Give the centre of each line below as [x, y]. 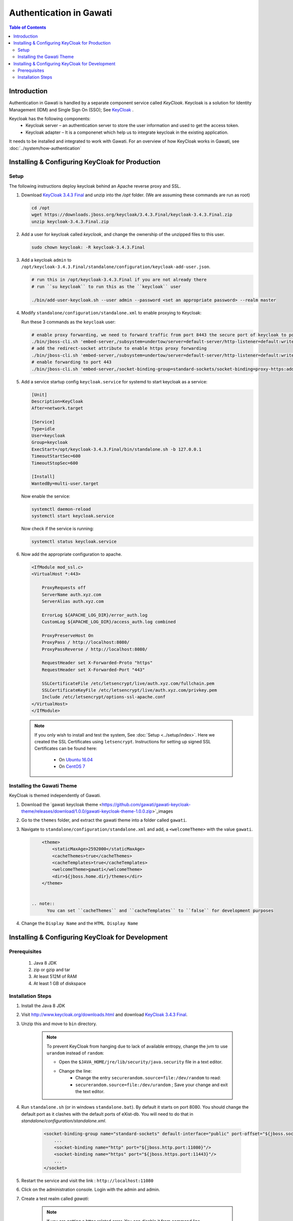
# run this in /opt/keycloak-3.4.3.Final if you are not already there [119, 280]
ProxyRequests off [64, 588]
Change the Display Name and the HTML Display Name [80, 923]
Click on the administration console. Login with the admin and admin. [91, 1190]
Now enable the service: [46, 496]
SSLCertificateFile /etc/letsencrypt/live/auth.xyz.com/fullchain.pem [128, 683]
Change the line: [75, 1071]
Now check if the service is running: [58, 529]
